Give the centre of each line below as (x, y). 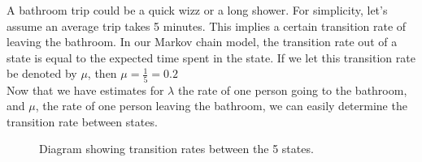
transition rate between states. (82, 121)
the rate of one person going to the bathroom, (292, 90)
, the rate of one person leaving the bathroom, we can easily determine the (221, 106)
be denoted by (42, 73)
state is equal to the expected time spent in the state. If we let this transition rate (211, 57)
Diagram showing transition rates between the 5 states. (176, 149)
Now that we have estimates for (85, 90)
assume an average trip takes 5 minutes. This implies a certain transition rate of (207, 26)
